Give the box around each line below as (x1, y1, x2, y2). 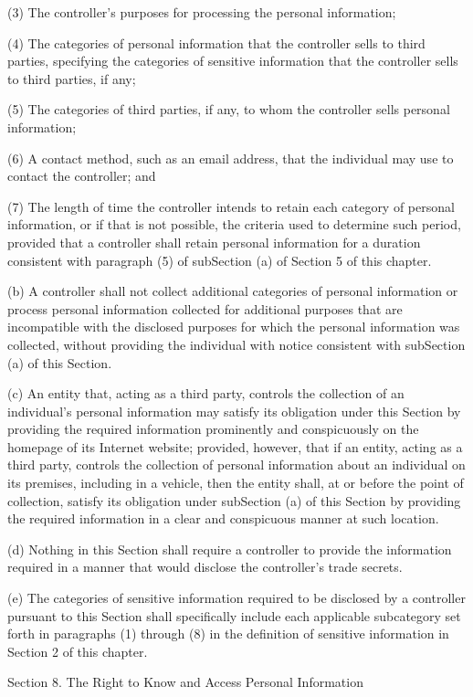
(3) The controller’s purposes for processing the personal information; (7, 3, 396, 21)
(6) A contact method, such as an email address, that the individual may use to (7, 148, 454, 167)
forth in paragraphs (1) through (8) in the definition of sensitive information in (7, 624, 449, 643)
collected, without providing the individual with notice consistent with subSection (7, 334, 466, 354)
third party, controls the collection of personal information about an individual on (7, 455, 466, 474)
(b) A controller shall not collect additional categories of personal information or (7, 281, 458, 301)
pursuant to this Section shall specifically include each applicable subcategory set (7, 606, 461, 625)
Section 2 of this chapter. (7, 641, 148, 660)
